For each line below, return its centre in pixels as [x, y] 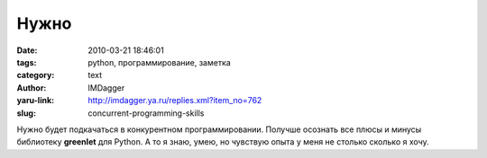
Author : [32, 88]
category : [36, 75]
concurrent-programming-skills [146, 113]
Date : [27, 50]
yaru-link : [35, 101]
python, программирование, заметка [160, 62]
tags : [27, 62]
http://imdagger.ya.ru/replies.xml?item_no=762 [175, 101]
